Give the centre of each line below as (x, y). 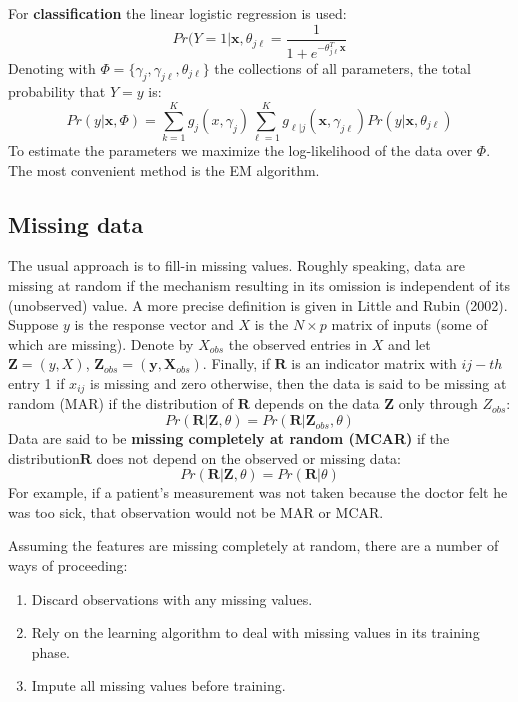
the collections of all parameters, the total (342, 67)
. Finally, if (236, 363)
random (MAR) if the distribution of (121, 403)
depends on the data (317, 403)
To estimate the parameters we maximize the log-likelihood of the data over (240, 150)
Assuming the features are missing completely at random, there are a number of (253, 545)
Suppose (33, 324)
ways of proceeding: (68, 565)
